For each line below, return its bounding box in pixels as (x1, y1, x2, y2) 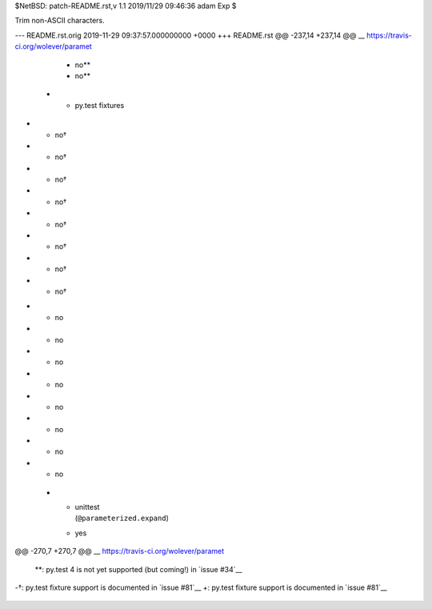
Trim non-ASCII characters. (14, 16, 106, 26)
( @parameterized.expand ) (74, 513, 170, 523)
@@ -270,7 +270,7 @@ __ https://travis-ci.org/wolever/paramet (14, 547, 225, 556)
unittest (74, 503, 100, 512)
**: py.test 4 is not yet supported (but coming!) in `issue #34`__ (34, 564, 243, 574)
